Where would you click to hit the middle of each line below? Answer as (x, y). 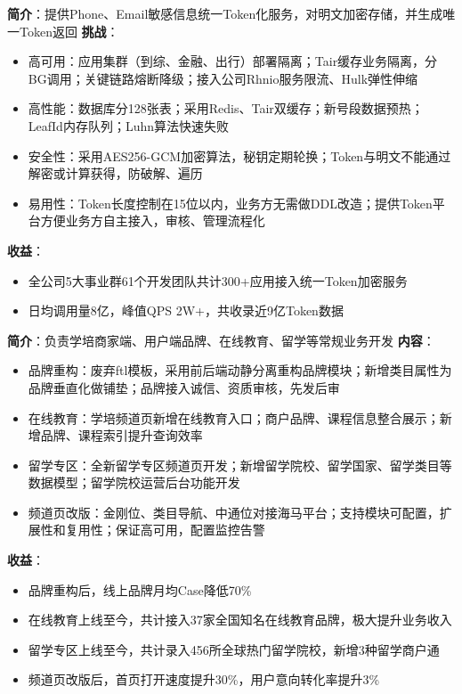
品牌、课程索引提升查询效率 (122, 435)
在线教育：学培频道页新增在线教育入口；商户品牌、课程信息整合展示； (234, 417)
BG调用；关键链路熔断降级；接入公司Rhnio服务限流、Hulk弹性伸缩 (223, 78)
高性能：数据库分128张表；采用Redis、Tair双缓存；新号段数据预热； (226, 108)
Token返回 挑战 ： (69, 31)
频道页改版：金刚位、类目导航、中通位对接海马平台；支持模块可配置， (234, 512)
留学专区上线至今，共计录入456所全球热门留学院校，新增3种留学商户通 (234, 649)
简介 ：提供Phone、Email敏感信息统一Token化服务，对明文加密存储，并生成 (225, 13)
